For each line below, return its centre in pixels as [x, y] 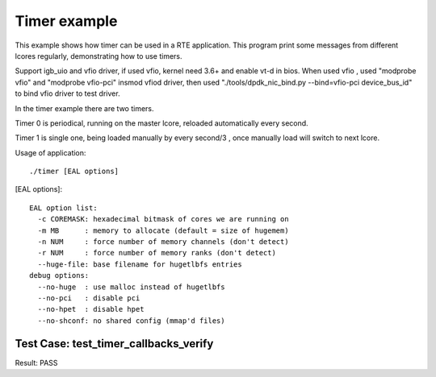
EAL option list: [63, 208]
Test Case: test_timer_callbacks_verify [114, 344]
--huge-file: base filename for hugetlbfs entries [140, 264]
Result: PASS [36, 362]
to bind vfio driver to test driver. [67, 93]
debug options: [59, 275]
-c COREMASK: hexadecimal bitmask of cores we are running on [163, 219]
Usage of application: [50, 152]
